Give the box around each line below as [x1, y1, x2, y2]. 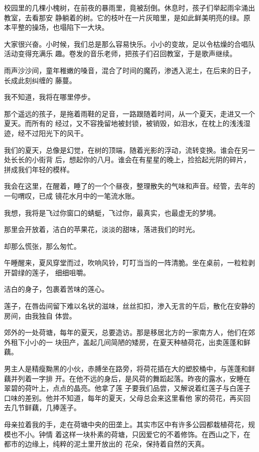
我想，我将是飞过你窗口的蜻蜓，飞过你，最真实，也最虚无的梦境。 [4, 207, 220, 218]
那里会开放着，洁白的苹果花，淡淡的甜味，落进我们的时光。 [4, 224, 199, 234]
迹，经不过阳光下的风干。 [4, 127, 88, 138]
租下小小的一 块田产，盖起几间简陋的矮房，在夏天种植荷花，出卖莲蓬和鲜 [10, 337, 251, 347]
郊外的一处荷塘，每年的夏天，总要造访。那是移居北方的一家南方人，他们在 [4, 327, 248, 338]
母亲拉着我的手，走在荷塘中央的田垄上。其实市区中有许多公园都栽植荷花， [4, 419, 248, 429]
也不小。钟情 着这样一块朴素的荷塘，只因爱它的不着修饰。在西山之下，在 [10, 429, 251, 439]
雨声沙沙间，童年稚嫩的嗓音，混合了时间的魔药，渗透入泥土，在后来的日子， [4, 65, 255, 75]
